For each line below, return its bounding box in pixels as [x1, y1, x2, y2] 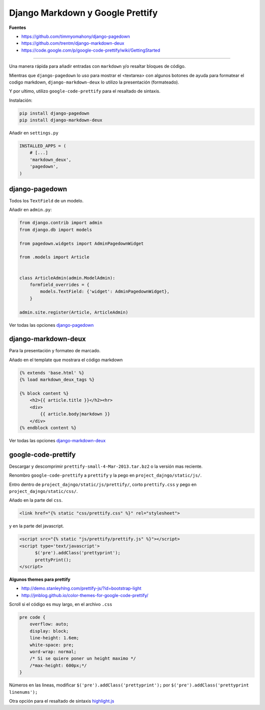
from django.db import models [19, 227, 92, 232]
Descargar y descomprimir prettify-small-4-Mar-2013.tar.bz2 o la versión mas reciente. [9, 463, 203, 469]
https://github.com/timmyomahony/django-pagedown [21, 33, 130, 39]
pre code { [19, 615, 46, 620]
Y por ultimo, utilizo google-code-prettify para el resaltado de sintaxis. [9, 88, 160, 94]
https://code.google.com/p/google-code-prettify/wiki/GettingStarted [21, 47, 160, 53]
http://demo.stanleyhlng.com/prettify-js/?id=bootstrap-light [21, 585, 142, 592]
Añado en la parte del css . [9, 497, 63, 503]
